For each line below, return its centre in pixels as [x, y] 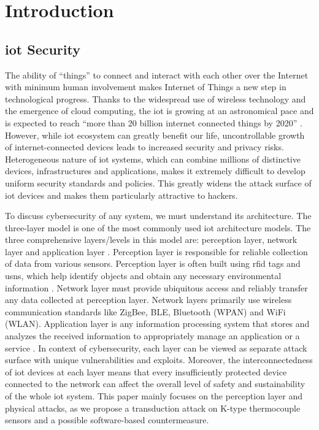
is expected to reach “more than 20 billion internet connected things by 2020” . [154, 122]
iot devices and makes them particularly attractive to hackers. [121, 195]
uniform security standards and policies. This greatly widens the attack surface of [158, 182]
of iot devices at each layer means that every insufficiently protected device [146, 371]
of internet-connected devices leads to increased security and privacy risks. [144, 147]
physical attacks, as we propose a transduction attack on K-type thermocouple [153, 408]
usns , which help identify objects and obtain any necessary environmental [143, 276]
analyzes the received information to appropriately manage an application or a [152, 336]
